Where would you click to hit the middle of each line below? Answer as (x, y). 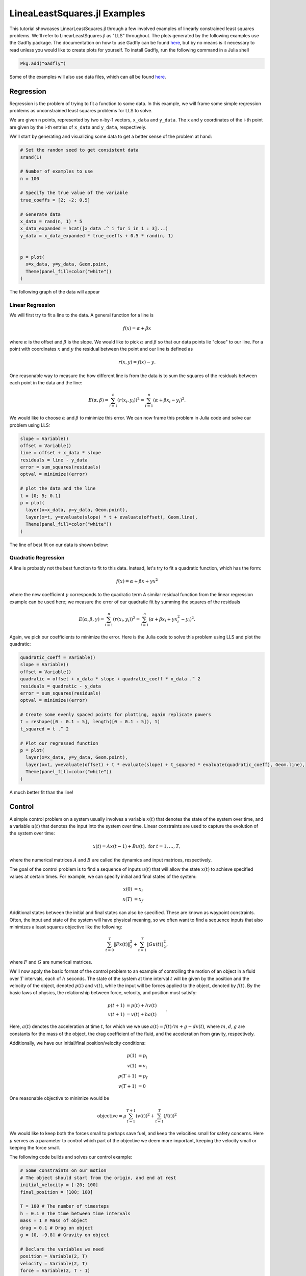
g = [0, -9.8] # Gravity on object (65, 1235)
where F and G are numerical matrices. (51, 962)
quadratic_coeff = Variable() (58, 657)
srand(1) (31, 157)
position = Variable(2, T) (54, 1256)
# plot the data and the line (58, 488)
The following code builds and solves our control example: (71, 1157)
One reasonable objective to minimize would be (59, 1098)
